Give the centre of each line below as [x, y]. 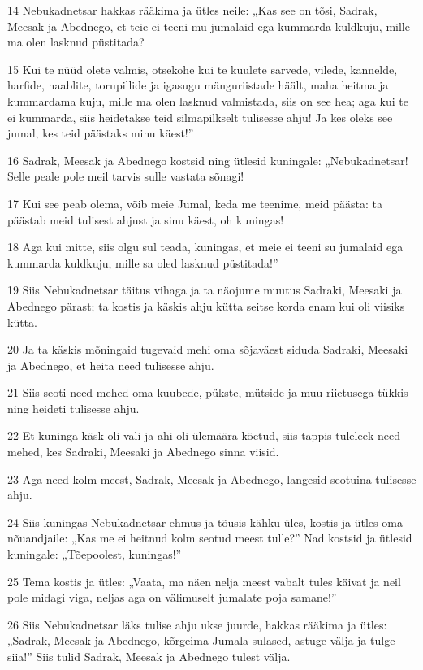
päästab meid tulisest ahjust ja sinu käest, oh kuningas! [146, 219]
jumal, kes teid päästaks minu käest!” [101, 133]
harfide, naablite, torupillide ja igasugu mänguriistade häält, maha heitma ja [198, 85]
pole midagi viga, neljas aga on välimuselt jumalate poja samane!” [172, 597]
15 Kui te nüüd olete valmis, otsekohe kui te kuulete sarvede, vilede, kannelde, [203, 69]
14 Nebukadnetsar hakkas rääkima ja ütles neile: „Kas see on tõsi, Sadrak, [192, 10]
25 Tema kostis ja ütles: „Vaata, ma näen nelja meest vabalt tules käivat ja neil [204, 581]
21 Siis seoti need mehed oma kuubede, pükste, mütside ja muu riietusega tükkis [208, 392]
